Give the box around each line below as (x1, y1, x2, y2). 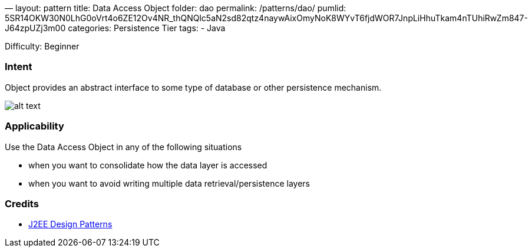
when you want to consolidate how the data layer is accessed (28, 160, 267, 170)
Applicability (5, 120, 64, 132)
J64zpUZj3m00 (5, 23, 66, 33)
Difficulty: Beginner (5, 41, 80, 51)
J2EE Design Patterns (28, 219, 113, 230)
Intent (5, 61, 32, 73)
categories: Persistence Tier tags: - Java (68, 23, 226, 33)
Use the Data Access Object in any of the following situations (5, 141, 242, 152)
